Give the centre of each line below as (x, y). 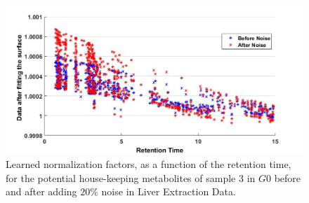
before (288, 177)
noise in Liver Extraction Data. (169, 191)
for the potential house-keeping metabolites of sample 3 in (131, 177)
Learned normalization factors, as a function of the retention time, (149, 164)
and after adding (41, 191)
